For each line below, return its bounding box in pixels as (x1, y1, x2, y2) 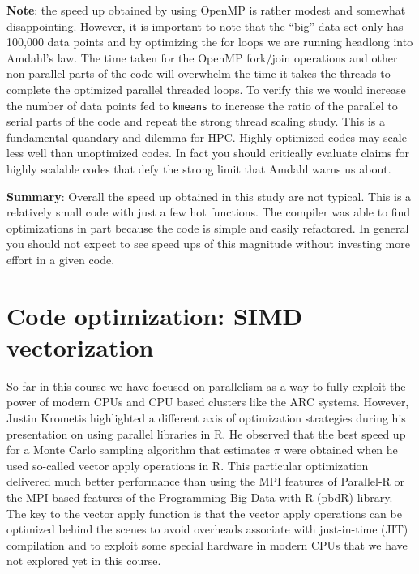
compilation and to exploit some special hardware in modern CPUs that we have (6, 536, 408, 553)
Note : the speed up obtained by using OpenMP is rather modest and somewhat (6, 2, 406, 18)
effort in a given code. (6, 251, 115, 268)
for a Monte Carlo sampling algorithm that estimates (6, 441, 271, 458)
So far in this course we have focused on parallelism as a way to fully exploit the (6, 377, 406, 394)
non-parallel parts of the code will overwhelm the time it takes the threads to (6, 65, 391, 82)
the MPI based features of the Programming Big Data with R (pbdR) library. (6, 489, 393, 506)
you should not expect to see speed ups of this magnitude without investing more (6, 235, 410, 252)
